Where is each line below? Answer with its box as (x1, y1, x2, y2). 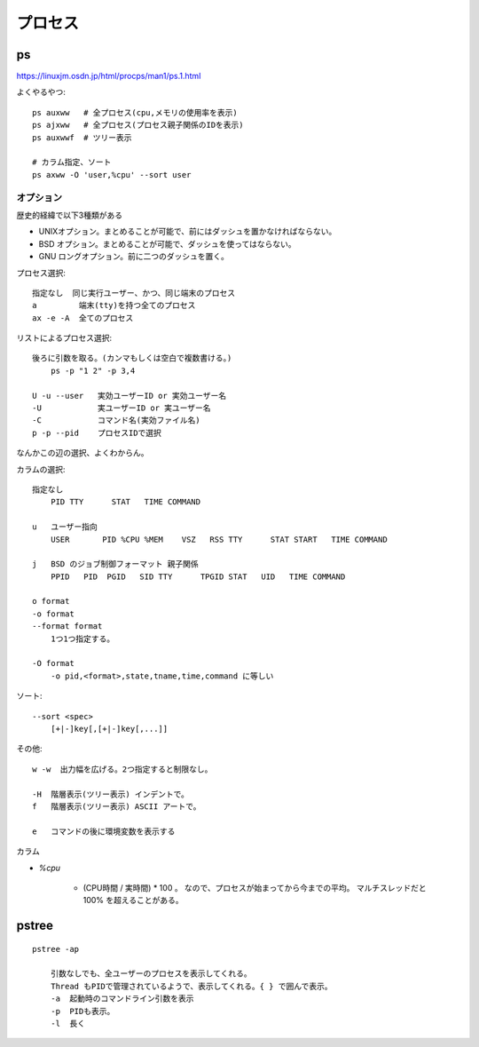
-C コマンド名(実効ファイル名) (32, 416, 200, 425)
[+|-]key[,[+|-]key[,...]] (50, 724, 169, 734)
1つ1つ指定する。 (50, 633, 115, 644)
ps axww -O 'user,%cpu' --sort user (32, 170, 192, 179)
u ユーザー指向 (32, 522, 98, 532)
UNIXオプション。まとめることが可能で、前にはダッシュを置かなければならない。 (38, 226, 337, 237)
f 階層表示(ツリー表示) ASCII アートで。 (32, 801, 201, 812)
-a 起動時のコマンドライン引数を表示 (50, 994, 194, 1003)
